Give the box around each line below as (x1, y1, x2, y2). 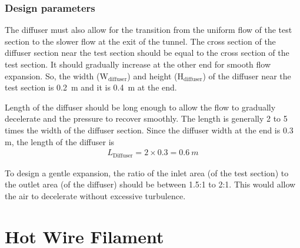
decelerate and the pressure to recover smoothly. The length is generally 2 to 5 (5, 112, 288, 125)
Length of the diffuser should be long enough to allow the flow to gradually (5, 100, 276, 113)
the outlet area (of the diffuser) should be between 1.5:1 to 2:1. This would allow (5, 178, 296, 190)
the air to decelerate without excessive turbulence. (5, 189, 186, 202)
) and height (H (127, 69, 184, 82)
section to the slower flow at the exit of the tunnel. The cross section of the (5, 35, 276, 47)
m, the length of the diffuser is (5, 135, 115, 148)
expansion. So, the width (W (5, 69, 108, 82)
